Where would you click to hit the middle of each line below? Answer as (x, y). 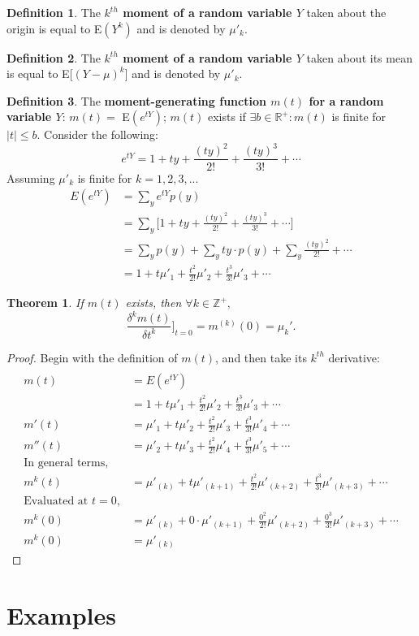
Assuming (31, 177)
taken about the (346, 12)
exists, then (153, 303)
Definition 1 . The (54, 12)
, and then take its (261, 357)
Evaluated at (56, 501)
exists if (227, 117)
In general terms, (66, 463)
